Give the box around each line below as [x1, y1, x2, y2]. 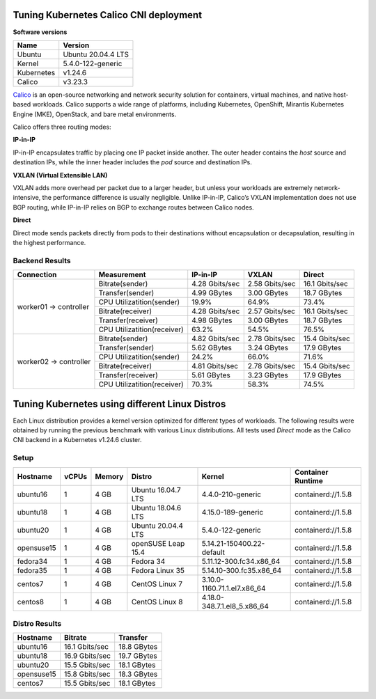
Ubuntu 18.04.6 [131, 503, 182, 512]
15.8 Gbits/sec [63, 669, 111, 679]
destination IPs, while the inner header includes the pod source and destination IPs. [13, 158, 252, 166]
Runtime [295, 476, 323, 485]
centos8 [17, 597, 45, 606]
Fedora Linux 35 [131, 565, 185, 575]
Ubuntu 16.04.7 [131, 485, 181, 494]
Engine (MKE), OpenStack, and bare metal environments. [13, 110, 177, 118]
